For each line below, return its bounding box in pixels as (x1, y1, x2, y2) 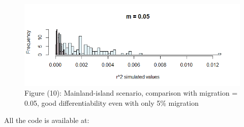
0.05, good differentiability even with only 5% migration (24, 98, 199, 108)
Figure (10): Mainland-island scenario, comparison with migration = (24, 88, 238, 98)
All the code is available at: (4, 114, 89, 125)
